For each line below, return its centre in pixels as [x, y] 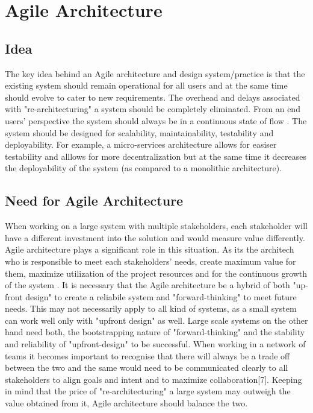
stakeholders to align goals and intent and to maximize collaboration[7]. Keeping [153, 379]
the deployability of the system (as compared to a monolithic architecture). [143, 168]
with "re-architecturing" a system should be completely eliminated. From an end [153, 109]
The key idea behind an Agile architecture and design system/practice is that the [155, 73]
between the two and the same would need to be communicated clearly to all [147, 367]
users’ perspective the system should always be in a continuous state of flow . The [156, 120]
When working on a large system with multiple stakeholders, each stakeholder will [156, 226]
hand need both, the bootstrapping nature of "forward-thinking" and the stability [155, 332]
